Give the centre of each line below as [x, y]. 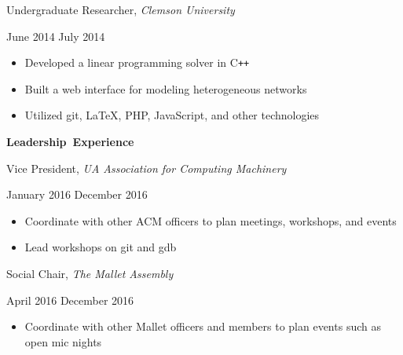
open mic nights [63, 341]
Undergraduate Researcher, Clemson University [121, 9]
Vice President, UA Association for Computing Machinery [147, 168]
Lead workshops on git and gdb [101, 247]
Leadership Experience [70, 142]
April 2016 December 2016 [70, 300]
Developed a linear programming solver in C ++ [137, 62]
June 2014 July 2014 [56, 36]
